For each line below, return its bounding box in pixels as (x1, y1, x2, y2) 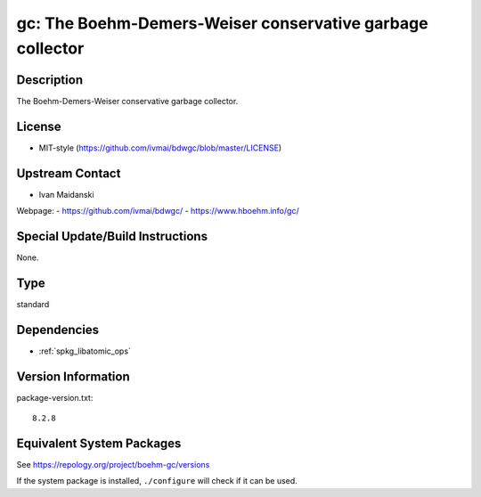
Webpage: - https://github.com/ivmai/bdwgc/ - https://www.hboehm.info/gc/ (16, 206, 299, 216)
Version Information (16, 369, 130, 384)
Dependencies (16, 322, 100, 338)
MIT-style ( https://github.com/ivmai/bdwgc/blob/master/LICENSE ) (38, 143, 282, 153)
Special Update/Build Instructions (16, 228, 208, 244)
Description (16, 72, 84, 87)
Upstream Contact (16, 166, 121, 181)
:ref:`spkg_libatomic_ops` (38, 346, 131, 356)
